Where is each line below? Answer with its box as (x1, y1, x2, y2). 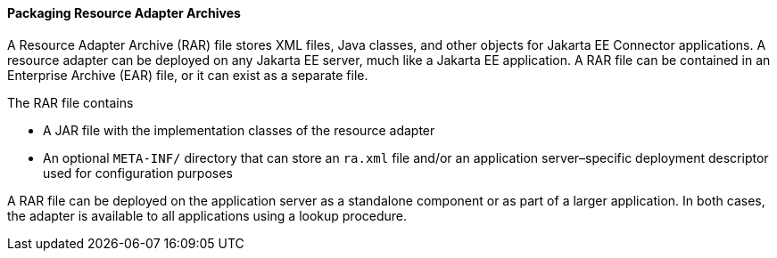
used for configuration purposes (43, 165, 233, 181)
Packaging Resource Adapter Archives (7, 5, 241, 20)
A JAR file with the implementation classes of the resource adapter (43, 122, 435, 138)
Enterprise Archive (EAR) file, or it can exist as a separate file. (7, 67, 368, 83)
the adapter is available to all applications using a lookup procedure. (7, 207, 408, 223)
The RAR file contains (7, 94, 134, 110)
